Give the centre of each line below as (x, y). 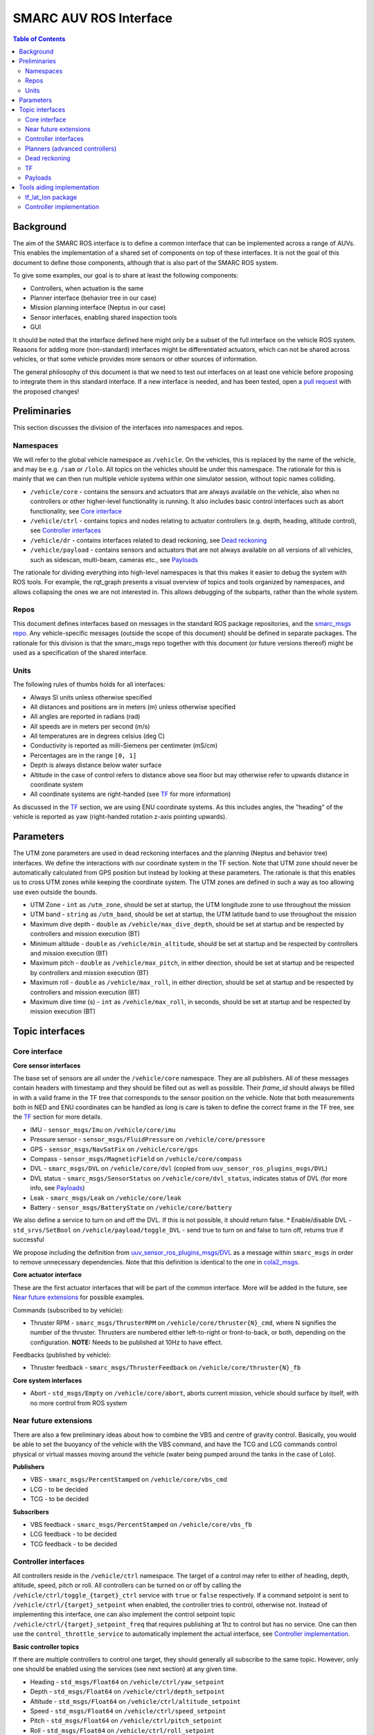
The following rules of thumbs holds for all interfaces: (89, 684)
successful (28, 1239)
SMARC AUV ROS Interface (93, 18)
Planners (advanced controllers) (71, 149)
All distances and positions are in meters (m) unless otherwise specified (133, 706)
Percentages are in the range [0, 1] (83, 755)
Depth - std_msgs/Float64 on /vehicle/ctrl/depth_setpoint (127, 1692)
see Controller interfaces (65, 530)
